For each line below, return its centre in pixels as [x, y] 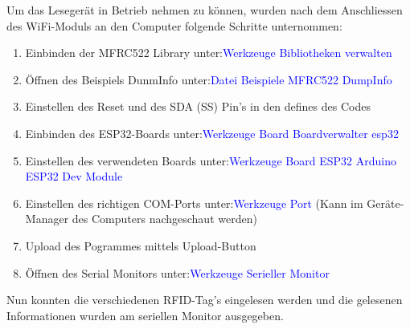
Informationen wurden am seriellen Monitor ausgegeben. [145, 315]
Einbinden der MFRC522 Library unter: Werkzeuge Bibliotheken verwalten [209, 53]
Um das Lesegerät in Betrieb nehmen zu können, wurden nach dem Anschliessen [205, 10]
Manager [47, 219]
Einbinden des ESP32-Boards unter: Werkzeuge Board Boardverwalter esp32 [212, 133]
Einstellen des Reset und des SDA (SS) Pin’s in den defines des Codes [198, 106]
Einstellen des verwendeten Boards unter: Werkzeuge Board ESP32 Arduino [211, 160]
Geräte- [385, 203]
